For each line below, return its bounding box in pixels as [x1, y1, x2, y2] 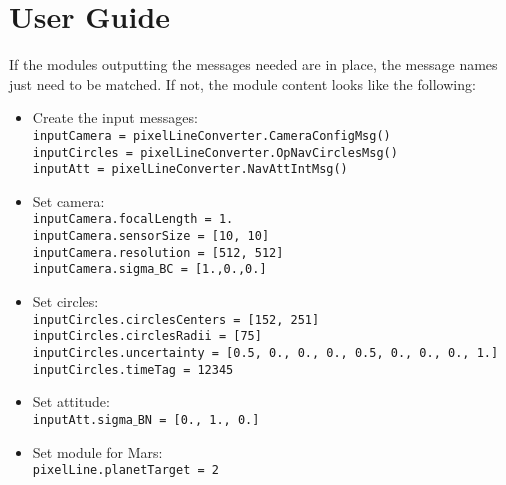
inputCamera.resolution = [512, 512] [32, 245, 284, 260]
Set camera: [32, 190, 105, 211]
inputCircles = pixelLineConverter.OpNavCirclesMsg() [32, 145, 398, 160]
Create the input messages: [32, 107, 198, 128]
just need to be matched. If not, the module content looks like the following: [9, 73, 476, 94]
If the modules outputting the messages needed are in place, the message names [9, 54, 498, 75]
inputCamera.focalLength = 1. [32, 212, 234, 227]
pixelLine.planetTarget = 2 [32, 463, 219, 478]
